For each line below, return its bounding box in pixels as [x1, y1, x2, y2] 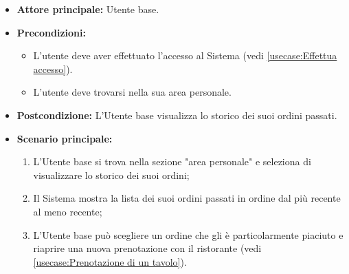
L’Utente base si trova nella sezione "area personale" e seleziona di [33, 154, 311, 169]
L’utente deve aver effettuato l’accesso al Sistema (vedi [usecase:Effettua [33, 48, 337, 63]
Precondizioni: [16, 25, 86, 39]
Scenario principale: [16, 131, 113, 145]
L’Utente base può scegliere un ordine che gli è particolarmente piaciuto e [33, 227, 344, 242]
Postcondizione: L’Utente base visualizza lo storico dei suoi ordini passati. [16, 107, 337, 122]
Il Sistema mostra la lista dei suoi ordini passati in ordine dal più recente [33, 191, 341, 205]
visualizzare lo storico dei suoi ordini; [33, 167, 190, 182]
